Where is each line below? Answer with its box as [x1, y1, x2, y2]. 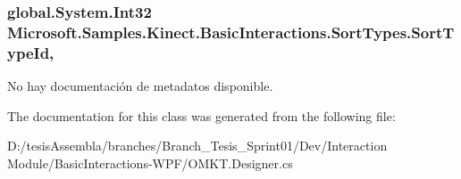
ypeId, [7, 41, 54, 63]
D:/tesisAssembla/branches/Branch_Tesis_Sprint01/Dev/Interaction [7, 136, 388, 155]
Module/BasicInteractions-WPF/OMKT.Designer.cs [7, 153, 293, 172]
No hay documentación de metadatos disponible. [7, 77, 273, 95]
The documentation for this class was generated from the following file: [7, 106, 396, 125]
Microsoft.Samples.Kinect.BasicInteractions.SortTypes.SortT [7, 20, 455, 43]
